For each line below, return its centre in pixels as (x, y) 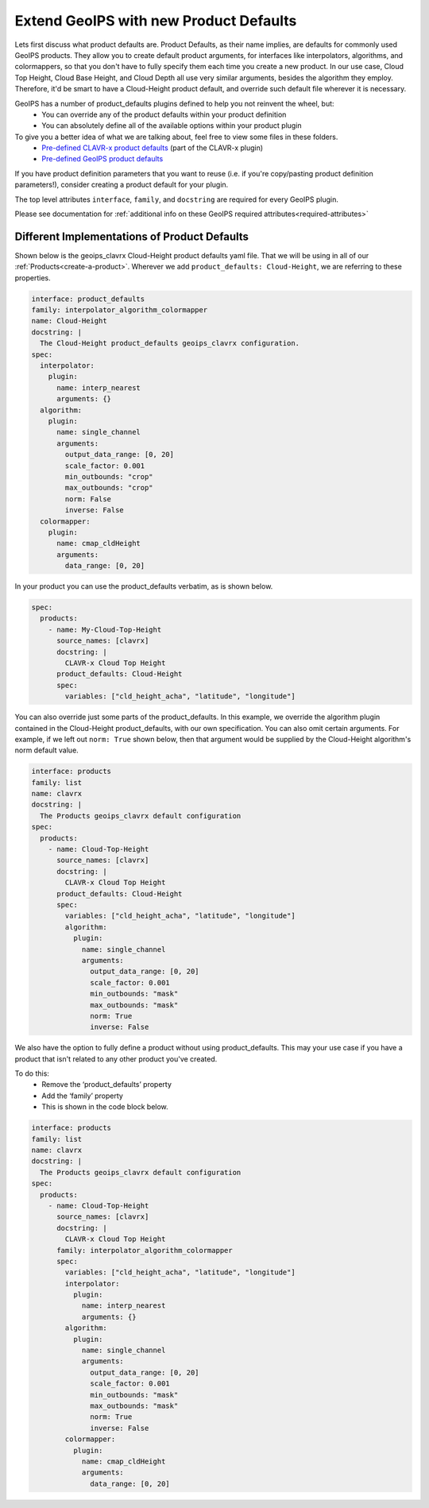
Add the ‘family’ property (82, 1096)
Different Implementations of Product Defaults (132, 236)
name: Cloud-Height (69, 321)
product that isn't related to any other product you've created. (116, 1059)
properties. (33, 277)
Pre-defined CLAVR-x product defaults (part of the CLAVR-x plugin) (153, 148)
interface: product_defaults (88, 299)
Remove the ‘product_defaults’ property (107, 1085)
